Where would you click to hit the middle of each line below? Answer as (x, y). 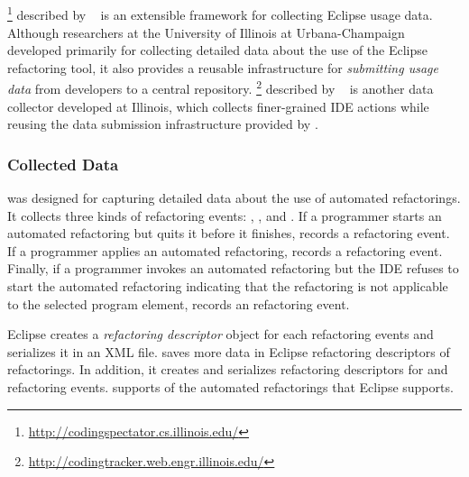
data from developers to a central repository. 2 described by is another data (221, 87)
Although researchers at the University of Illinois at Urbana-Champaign (206, 32)
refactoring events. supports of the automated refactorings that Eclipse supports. (230, 387)
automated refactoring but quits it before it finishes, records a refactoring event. (229, 233)
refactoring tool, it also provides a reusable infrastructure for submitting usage (223, 67)
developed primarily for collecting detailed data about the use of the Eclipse (217, 50)
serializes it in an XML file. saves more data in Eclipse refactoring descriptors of (229, 351)
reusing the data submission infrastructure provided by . (163, 124)
